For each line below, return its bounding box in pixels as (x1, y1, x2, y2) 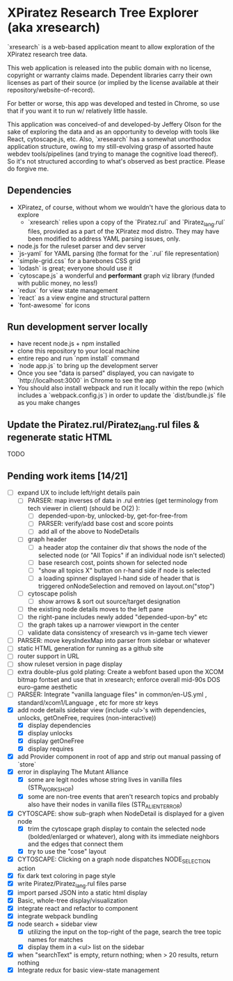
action (17, 864, 36, 872)
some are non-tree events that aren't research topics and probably (27, 792, 219, 801)
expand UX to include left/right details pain (17, 488, 140, 497)
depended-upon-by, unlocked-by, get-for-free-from (38, 511, 188, 520)
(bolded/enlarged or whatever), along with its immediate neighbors (27, 832, 220, 840)
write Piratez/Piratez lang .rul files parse (17, 879, 127, 889)
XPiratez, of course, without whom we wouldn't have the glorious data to (17, 203, 226, 212)
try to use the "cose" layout (27, 847, 106, 855)
